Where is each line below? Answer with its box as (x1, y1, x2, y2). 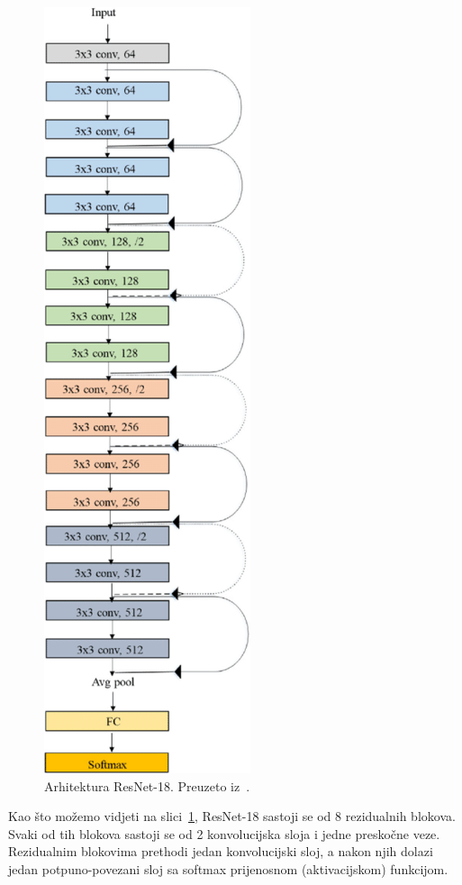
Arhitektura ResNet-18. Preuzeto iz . (44, 776, 250, 795)
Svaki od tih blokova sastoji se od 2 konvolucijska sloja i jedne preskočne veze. (8, 824, 440, 843)
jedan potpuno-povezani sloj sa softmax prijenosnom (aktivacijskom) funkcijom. (8, 859, 448, 878)
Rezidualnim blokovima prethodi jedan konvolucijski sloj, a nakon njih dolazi (8, 842, 433, 861)
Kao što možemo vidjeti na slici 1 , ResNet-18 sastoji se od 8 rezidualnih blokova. (8, 807, 456, 826)
